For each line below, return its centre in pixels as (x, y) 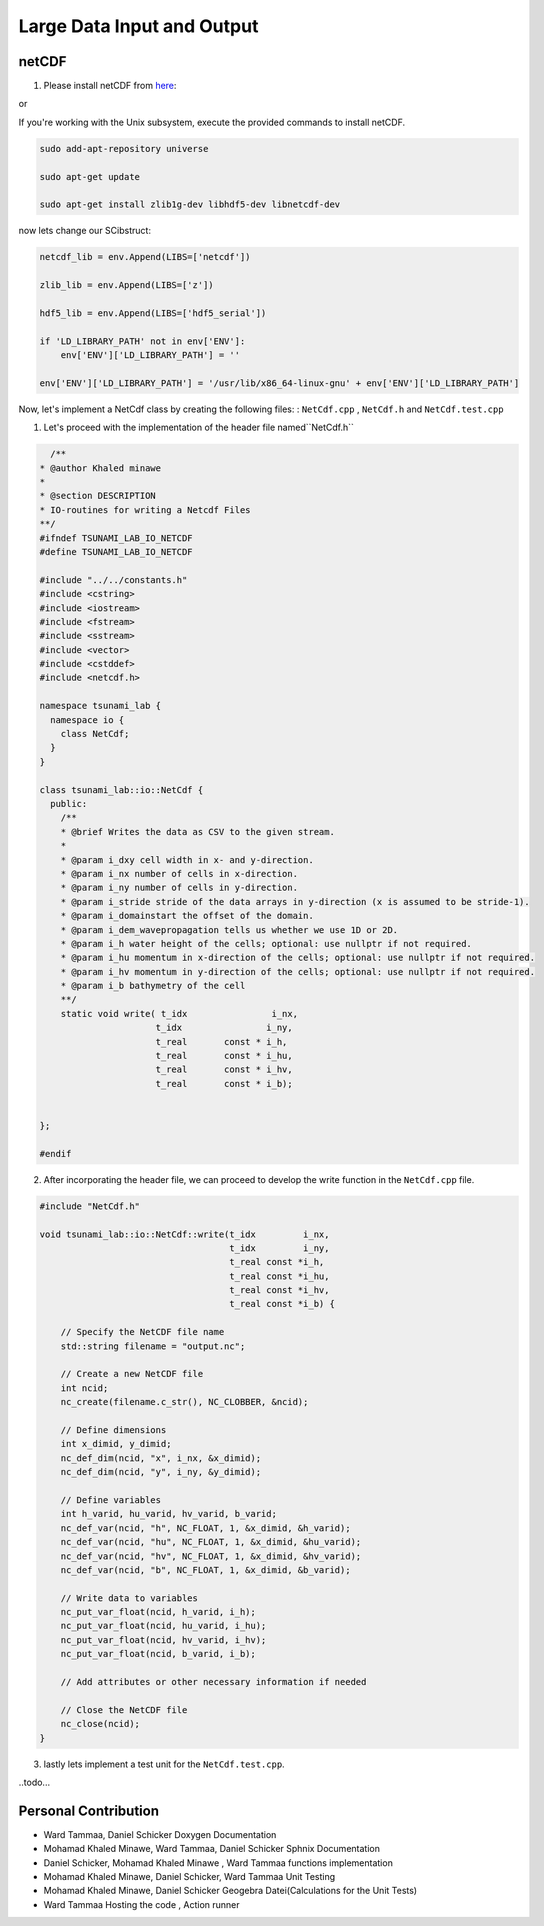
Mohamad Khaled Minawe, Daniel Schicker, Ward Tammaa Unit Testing (189, 1877)
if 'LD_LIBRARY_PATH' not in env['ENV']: (142, 341)
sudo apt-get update (89, 176)
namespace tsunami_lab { (100, 706)
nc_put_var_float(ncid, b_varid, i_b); (158, 1654)
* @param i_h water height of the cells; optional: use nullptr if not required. (266, 943)
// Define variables (111, 1499)
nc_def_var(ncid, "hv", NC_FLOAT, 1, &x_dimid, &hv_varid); (211, 1556)
